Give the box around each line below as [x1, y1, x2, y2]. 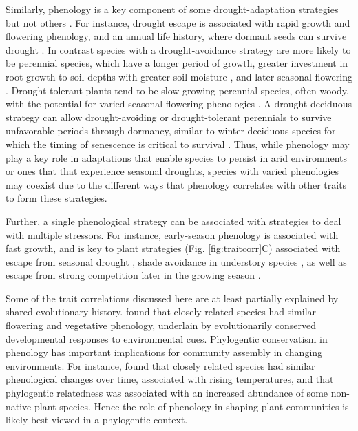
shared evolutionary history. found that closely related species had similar [6, 304, 317, 319]
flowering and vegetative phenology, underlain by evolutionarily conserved [6, 318, 317, 333]
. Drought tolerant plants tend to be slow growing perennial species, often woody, [6, 83, 349, 97]
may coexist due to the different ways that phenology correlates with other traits [6, 177, 347, 191]
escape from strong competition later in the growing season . [6, 268, 261, 282]
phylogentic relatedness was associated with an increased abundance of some [6, 386, 328, 400]
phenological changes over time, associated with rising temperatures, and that [6, 372, 334, 386]
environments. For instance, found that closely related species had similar [6, 358, 315, 372]
